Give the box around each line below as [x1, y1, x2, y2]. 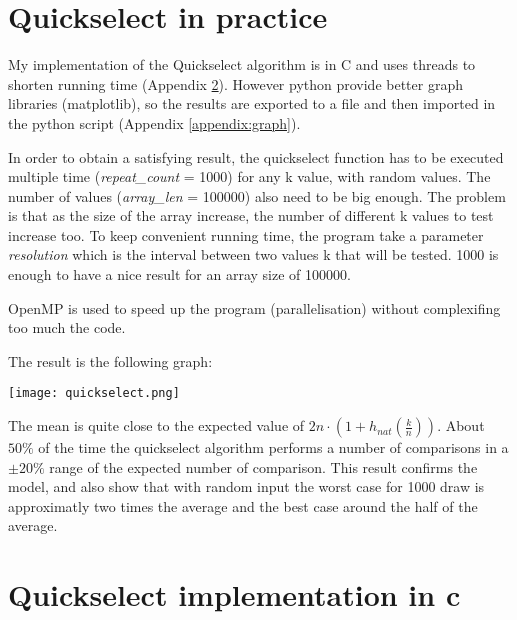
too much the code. [8, 317, 126, 338]
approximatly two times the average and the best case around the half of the [8, 495, 478, 516]
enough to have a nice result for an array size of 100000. [8, 264, 351, 285]
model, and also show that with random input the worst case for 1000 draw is [8, 476, 485, 497]
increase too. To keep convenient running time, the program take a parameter [8, 224, 484, 245]
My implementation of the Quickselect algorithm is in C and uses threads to [8, 54, 476, 75]
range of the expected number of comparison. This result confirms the [49, 456, 478, 477]
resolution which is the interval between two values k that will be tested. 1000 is [8, 244, 499, 265]
